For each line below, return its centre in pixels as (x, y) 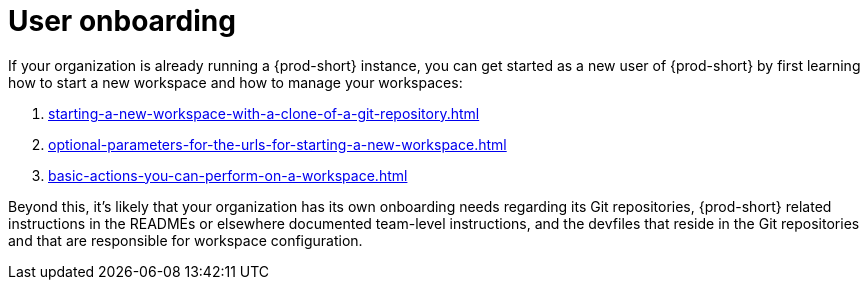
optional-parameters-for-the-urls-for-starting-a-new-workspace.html (277, 144)
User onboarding (122, 21)
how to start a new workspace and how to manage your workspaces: (235, 82)
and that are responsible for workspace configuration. (185, 240)
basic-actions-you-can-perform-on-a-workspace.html (228, 175)
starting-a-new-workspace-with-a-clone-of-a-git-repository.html (264, 113)
